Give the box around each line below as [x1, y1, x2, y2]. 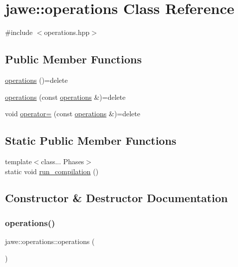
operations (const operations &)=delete [5, 91, 126, 102]
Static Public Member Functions [5, 133, 177, 148]
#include [5, 27, 33, 37]
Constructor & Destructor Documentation [5, 190, 228, 206]
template [5, 156, 32, 166]
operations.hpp [44, 27, 90, 37]
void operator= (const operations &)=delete [5, 108, 140, 119]
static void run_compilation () [5, 166, 99, 176]
